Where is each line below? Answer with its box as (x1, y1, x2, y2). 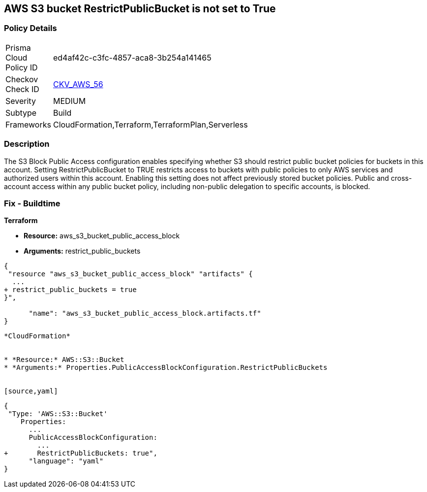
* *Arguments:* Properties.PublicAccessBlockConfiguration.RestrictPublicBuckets (4, 363, 328, 372)
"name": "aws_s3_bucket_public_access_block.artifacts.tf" (29, 309, 261, 318)
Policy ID (5, 62, 38, 72)
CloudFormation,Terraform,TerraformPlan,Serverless (53, 119, 248, 130)
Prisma (5, 42, 31, 53)
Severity (5, 96, 36, 106)
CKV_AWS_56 (53, 79, 103, 89)
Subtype (5, 107, 37, 118)
